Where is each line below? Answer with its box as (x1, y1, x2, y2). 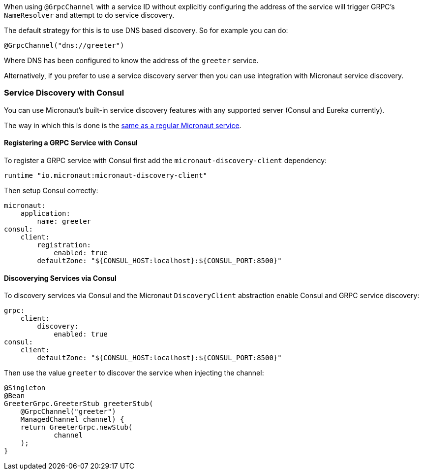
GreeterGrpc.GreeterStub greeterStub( (4, 400, 153, 408)
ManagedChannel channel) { (20, 415, 124, 424)
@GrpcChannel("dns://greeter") (4, 41, 124, 49)
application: (20, 209, 70, 217)
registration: (37, 240, 91, 249)
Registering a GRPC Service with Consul (4, 138, 138, 147)
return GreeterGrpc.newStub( (20, 423, 133, 432)
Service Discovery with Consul (4, 88, 124, 98)
